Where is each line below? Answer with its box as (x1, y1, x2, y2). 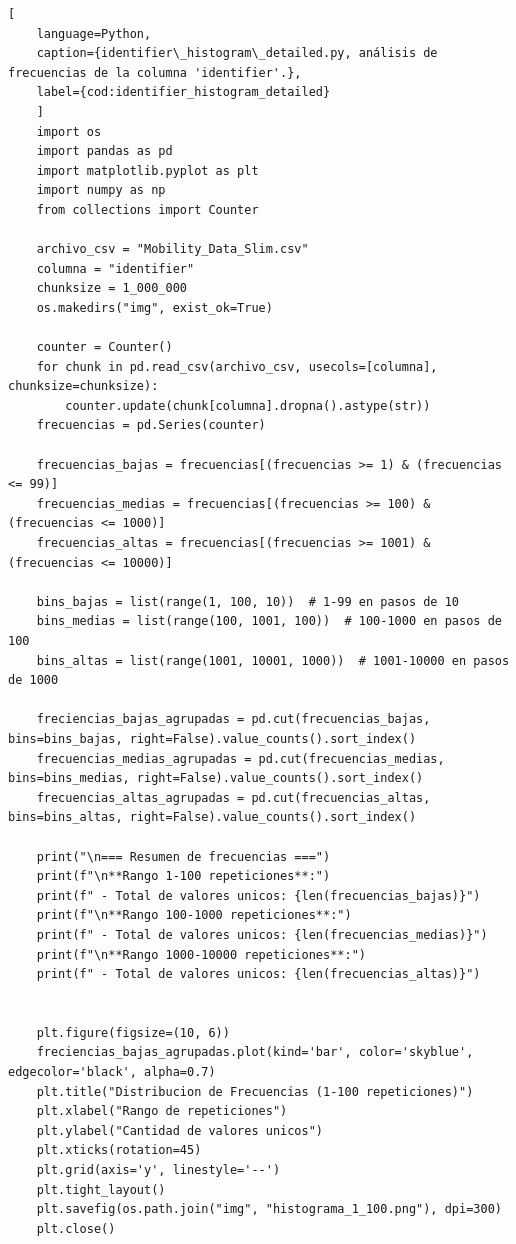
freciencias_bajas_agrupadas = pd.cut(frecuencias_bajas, (36, 712, 431, 727)
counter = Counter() (36, 340, 173, 355)
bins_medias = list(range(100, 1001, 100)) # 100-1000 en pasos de (36, 614, 502, 629)
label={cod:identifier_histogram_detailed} (36, 85, 331, 100)
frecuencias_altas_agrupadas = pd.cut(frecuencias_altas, (36, 790, 431, 805)
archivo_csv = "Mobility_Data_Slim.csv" (36, 242, 309, 257)
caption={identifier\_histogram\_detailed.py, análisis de (36, 46, 438, 61)
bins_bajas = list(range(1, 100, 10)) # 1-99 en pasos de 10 (36, 594, 460, 609)
